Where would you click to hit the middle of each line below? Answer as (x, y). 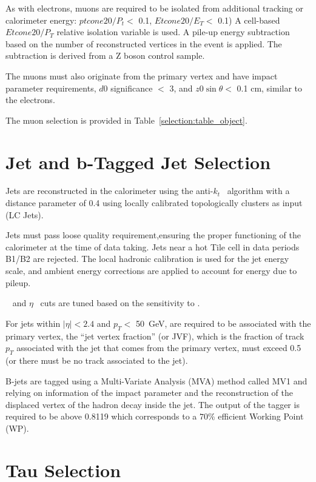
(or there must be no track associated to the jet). (97, 360)
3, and (181, 88)
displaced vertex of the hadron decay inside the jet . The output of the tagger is (153, 404)
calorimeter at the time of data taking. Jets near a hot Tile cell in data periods (153, 246)
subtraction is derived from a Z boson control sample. (105, 55)
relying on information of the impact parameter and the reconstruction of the (150, 393)
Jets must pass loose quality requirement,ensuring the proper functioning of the (153, 235)
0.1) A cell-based (249, 20)
